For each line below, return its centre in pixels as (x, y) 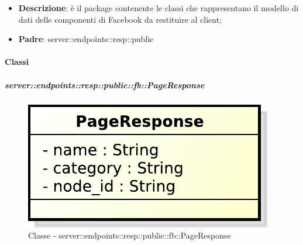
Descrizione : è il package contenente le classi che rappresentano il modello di (159, 8)
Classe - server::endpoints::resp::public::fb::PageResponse (130, 235)
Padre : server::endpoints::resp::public (86, 39)
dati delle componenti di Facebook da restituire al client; (120, 19)
